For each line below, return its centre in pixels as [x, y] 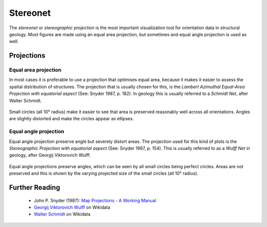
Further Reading [35, 187]
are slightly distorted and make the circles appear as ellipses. [71, 119]
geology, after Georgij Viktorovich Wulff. [50, 155]
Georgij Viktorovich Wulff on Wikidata [72, 207]
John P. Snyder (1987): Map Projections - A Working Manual [95, 200]
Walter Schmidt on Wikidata [62, 214]
